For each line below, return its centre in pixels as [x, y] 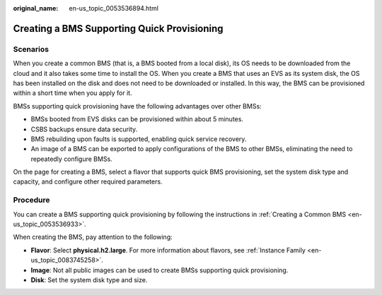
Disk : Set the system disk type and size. [89, 279]
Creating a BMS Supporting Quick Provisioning [118, 28]
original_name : [36, 8]
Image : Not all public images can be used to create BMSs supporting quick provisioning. [160, 270]
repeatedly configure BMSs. [71, 159]
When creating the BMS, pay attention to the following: [93, 237]
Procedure [31, 200]
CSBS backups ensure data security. [84, 129]
